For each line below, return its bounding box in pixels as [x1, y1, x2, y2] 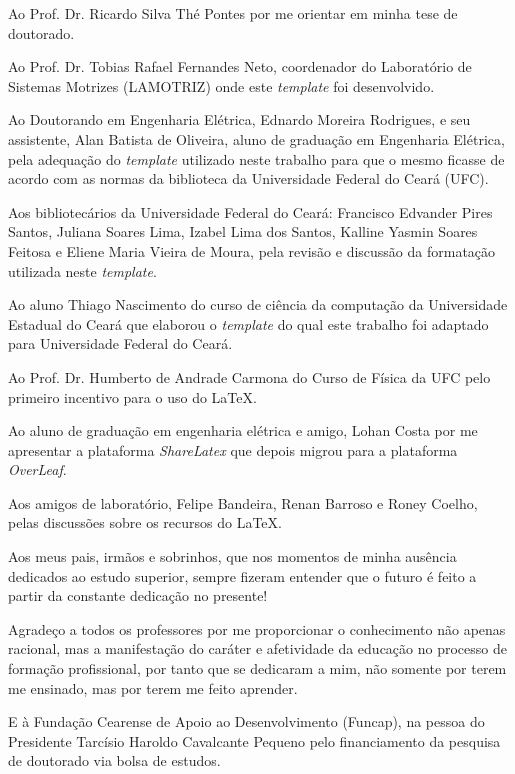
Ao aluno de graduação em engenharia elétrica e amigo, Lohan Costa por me [8, 420, 478, 441]
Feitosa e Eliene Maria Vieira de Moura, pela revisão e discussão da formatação [8, 240, 496, 261]
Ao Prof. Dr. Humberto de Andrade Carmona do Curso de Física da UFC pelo [8, 366, 491, 387]
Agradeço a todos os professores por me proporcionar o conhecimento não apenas [8, 618, 506, 639]
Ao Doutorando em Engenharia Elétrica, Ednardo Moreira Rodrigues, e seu [8, 109, 471, 130]
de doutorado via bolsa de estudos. [8, 750, 221, 771]
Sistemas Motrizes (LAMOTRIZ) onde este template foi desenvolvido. [8, 75, 435, 96]
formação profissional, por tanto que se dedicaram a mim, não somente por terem [8, 658, 507, 679]
